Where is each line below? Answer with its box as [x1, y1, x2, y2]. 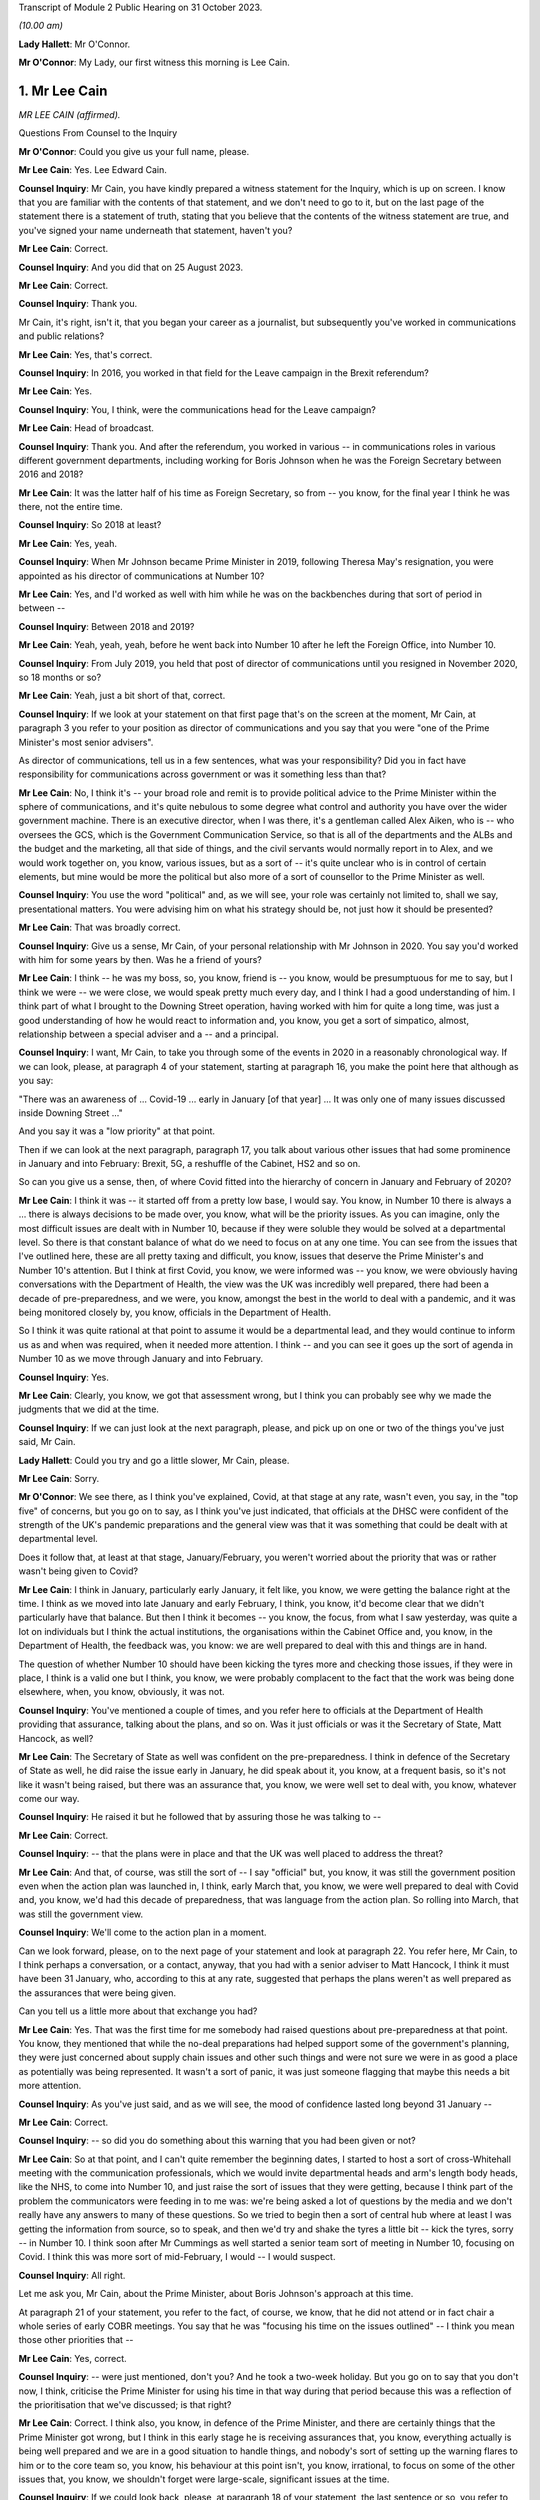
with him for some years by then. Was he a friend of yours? [18, 954, 262, 965]
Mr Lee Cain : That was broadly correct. [18, 921, 181, 934]
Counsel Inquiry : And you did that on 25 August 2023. [18, 261, 244, 273]
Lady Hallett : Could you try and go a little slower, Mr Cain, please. [18, 1454, 290, 1466]
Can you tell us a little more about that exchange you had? [18, 2005, 258, 2017]
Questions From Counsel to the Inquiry [18, 127, 178, 139]
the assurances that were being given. [18, 1986, 177, 1999]
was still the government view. [18, 1908, 144, 1920]
